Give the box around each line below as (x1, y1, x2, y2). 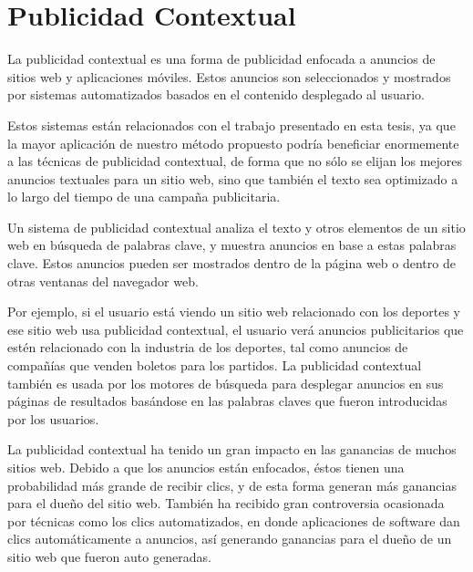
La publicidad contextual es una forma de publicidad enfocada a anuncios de (7, 49, 436, 68)
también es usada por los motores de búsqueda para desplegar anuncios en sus (7, 373, 444, 392)
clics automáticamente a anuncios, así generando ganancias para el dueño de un (7, 529, 452, 548)
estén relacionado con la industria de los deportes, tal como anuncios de (7, 338, 408, 357)
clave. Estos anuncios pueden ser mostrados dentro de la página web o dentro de (7, 254, 456, 273)
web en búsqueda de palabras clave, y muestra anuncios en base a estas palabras (7, 235, 457, 255)
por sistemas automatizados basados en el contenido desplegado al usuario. (7, 85, 426, 104)
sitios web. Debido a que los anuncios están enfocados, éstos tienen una (7, 458, 405, 476)
